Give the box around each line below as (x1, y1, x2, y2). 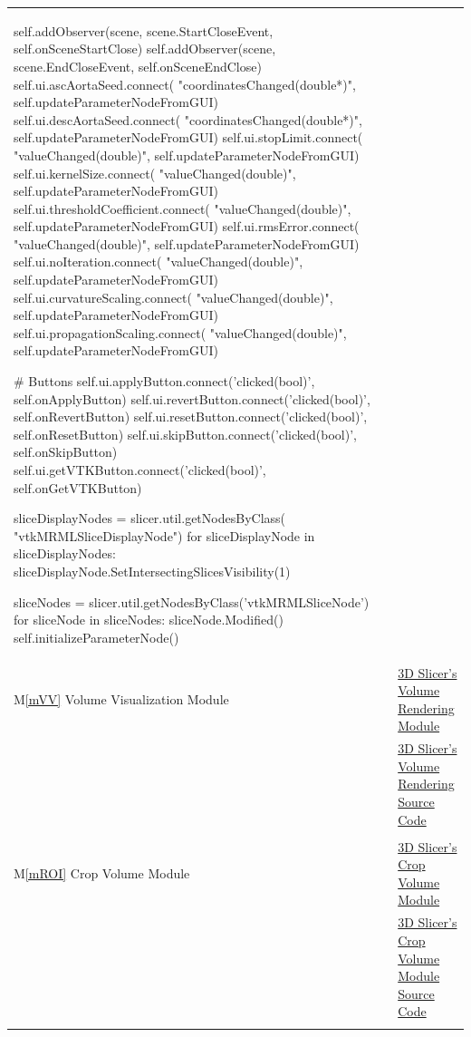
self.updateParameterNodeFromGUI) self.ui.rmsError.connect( (14, 217, 360, 236)
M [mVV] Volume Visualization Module (14, 689, 229, 708)
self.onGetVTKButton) (14, 478, 142, 497)
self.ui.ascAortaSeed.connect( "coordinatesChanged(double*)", (14, 74, 356, 93)
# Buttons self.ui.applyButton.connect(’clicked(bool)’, (14, 372, 315, 391)
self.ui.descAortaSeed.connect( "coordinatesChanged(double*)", (14, 110, 362, 129)
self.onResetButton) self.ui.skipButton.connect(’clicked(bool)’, (14, 424, 357, 443)
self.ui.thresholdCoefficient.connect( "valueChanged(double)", (14, 199, 351, 218)
